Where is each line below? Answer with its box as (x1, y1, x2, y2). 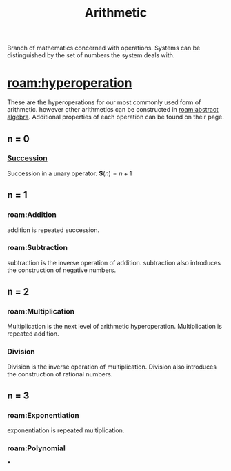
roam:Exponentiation (7, 411, 79, 421)
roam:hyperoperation (7, 75, 132, 91)
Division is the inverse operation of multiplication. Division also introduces (7, 363, 217, 371)
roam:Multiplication (7, 307, 74, 316)
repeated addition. (7, 329, 60, 338)
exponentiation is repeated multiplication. (7, 426, 125, 434)
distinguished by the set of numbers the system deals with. (7, 51, 175, 59)
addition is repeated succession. (7, 226, 100, 234)
